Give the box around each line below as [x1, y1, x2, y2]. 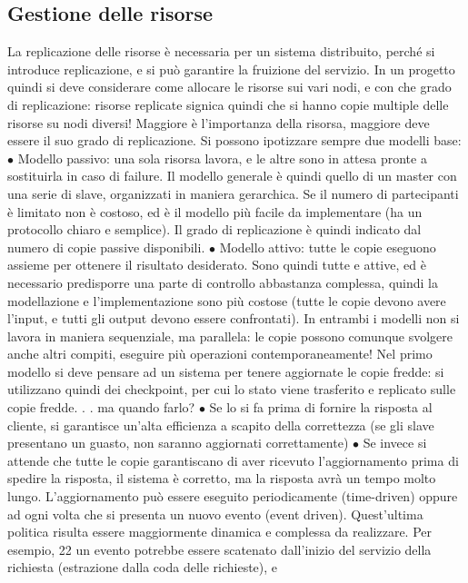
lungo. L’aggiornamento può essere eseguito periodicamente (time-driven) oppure [7, 487, 458, 506]
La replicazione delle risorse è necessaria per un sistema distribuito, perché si [7, 42, 435, 61]
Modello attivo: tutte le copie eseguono [219, 237, 436, 256]
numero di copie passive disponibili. [7, 237, 205, 256]
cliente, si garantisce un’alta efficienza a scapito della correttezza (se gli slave [7, 415, 434, 434]
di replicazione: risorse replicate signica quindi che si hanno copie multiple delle [7, 94, 449, 114]
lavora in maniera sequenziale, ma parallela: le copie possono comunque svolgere [7, 326, 453, 345]
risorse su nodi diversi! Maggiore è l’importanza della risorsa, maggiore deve [7, 113, 430, 132]
